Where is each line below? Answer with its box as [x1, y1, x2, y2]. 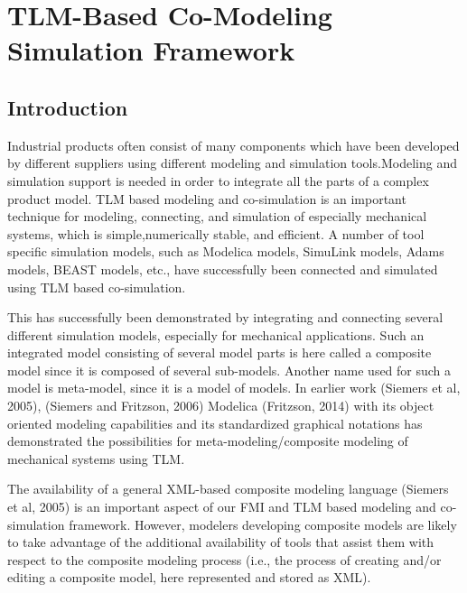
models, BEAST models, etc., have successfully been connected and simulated [7, 259, 438, 278]
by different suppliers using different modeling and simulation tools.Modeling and [7, 153, 457, 172]
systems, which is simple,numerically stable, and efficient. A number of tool [7, 224, 425, 243]
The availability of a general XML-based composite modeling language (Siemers [7, 479, 449, 498]
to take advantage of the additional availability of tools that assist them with [7, 533, 434, 551]
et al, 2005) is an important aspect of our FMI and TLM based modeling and [7, 497, 436, 516]
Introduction [7, 93, 128, 121]
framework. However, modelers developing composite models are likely [69, 514, 457, 533]
